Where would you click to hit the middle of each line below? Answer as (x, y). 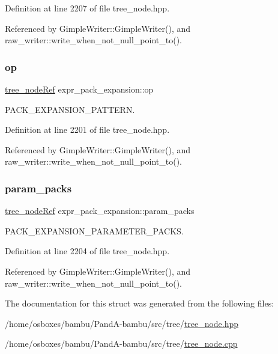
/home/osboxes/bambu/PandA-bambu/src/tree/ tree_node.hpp (122, 323)
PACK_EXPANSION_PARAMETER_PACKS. (94, 230)
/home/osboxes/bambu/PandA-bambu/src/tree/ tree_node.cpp (121, 343)
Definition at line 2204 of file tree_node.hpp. (87, 251)
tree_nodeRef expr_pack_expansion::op (79, 89)
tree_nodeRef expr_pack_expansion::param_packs (100, 211)
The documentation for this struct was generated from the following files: (140, 303)
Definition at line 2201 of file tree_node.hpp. (87, 130)
